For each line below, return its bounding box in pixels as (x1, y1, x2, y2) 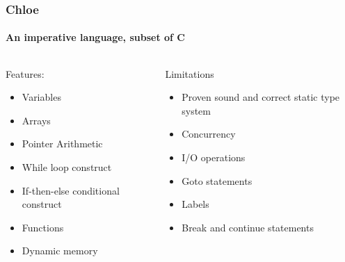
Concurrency (182, 126, 236, 141)
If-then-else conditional (22, 183, 120, 197)
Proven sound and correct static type (182, 90, 340, 104)
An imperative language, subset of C (6, 30, 185, 44)
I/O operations (182, 150, 246, 165)
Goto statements (182, 173, 252, 188)
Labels (182, 197, 209, 211)
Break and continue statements (182, 220, 314, 234)
